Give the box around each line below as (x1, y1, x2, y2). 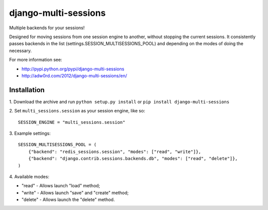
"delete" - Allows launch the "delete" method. (21, 197, 115, 203)
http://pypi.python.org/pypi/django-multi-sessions (21, 66, 125, 72)
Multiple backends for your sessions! (9, 25, 85, 31)
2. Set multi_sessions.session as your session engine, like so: (9, 108, 145, 114)
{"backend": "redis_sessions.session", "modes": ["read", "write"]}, (28, 149, 201, 155)
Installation (9, 86, 45, 94)
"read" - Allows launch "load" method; (21, 183, 100, 189)
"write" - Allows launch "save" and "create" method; (21, 190, 129, 196)
